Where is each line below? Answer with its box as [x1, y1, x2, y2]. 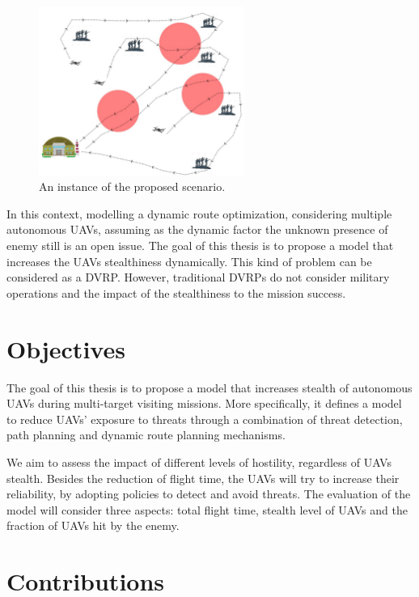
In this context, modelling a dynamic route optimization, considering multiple [6, 205, 392, 222]
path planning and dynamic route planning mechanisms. [6, 426, 286, 443]
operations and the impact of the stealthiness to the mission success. [6, 284, 346, 301]
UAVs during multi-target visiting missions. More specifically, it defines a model [6, 395, 402, 412]
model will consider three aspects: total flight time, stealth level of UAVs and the [6, 501, 408, 518]
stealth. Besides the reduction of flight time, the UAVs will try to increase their [6, 469, 400, 486]
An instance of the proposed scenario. [39, 178, 226, 195]
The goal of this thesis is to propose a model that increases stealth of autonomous [6, 379, 413, 396]
